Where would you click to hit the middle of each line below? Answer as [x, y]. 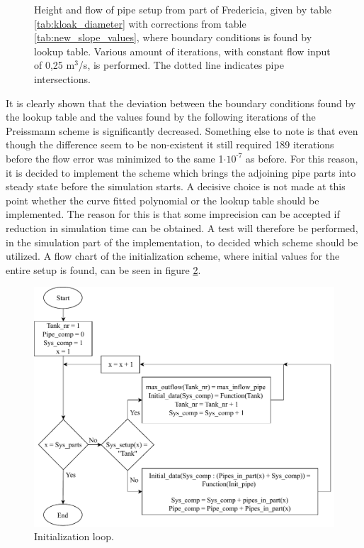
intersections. [62, 78]
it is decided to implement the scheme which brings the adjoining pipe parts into [181, 172]
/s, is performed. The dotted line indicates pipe [181, 65]
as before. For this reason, [302, 158]
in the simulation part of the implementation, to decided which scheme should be [182, 242]
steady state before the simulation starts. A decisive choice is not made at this [176, 186]
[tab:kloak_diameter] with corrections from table [140, 23]
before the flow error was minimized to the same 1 [115, 158]
